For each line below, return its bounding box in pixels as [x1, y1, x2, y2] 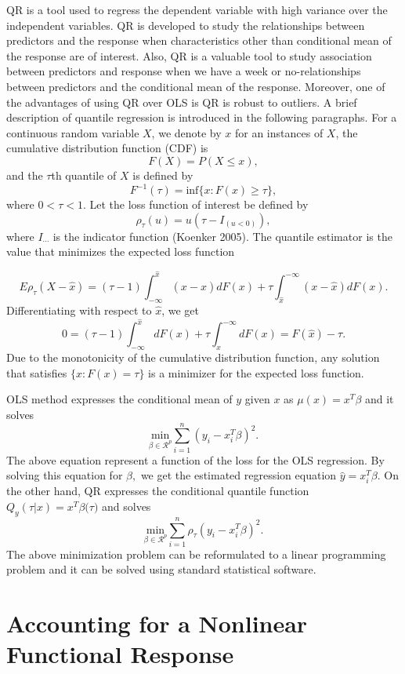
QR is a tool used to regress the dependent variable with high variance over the [6, 2, 388, 17]
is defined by [132, 166, 193, 183]
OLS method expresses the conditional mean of [6, 391, 233, 407]
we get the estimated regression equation [140, 467, 337, 483]
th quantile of [51, 166, 117, 183]
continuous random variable [6, 124, 139, 140]
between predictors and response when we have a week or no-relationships [6, 63, 361, 79]
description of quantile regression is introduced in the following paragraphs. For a [6, 109, 397, 126]
